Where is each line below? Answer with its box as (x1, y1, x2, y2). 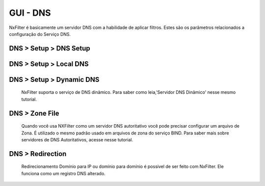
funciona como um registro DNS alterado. (21, 170, 106, 176)
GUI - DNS (9, 7, 51, 18)
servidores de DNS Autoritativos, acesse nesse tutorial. (21, 136, 133, 142)
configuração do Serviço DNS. (9, 31, 71, 37)
